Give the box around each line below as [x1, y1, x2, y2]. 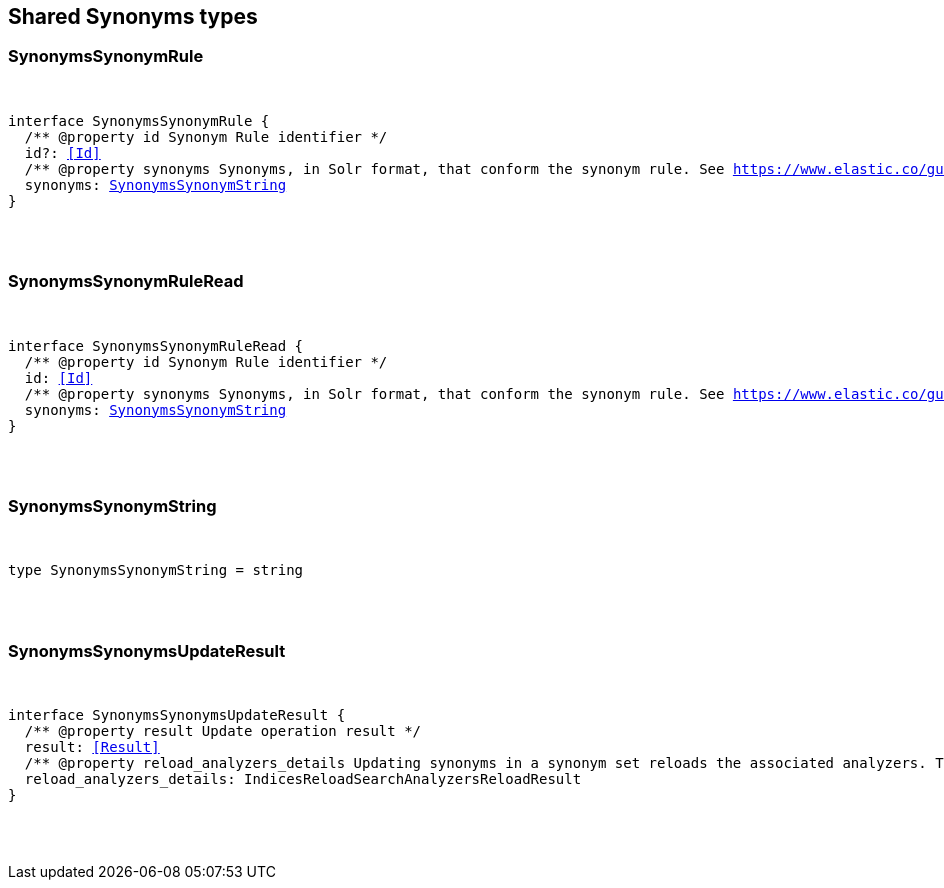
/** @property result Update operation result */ [24, 723, 422, 740]
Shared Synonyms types [8, 4, 258, 29]
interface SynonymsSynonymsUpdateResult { [8, 707, 346, 724]
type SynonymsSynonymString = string [8, 562, 304, 579]
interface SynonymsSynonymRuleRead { [8, 337, 304, 354]
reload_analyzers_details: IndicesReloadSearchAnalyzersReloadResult [24, 771, 582, 788]
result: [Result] [24, 739, 160, 756]
